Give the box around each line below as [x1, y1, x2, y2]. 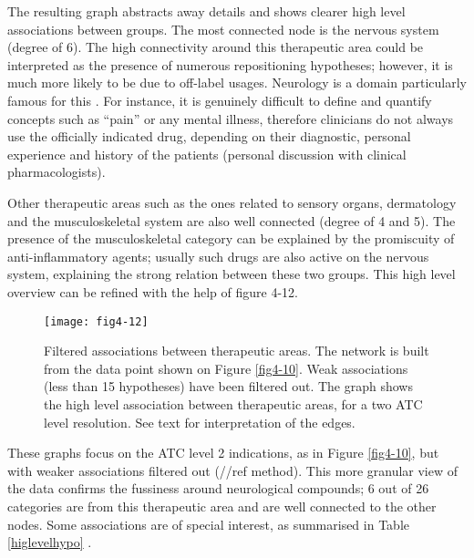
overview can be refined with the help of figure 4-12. [7, 282, 299, 301]
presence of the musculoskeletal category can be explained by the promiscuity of [7, 229, 455, 248]
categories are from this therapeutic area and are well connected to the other [7, 496, 437, 515]
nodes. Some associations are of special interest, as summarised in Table [7, 514, 409, 533]
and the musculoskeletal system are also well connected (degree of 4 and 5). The [7, 211, 456, 230]
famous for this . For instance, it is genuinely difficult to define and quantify [7, 90, 432, 109]
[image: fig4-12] [44, 315, 149, 328]
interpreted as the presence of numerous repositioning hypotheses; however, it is [7, 55, 453, 74]
